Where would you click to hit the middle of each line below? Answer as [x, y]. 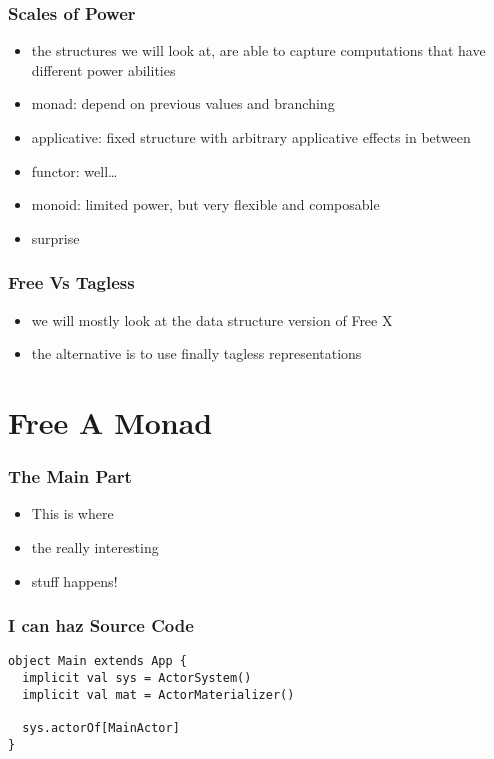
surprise [55, 237]
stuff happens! [74, 580]
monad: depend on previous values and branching [183, 103]
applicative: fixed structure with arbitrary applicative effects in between [251, 137]
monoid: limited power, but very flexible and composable [205, 204]
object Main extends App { [97, 661]
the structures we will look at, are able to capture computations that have [258, 50]
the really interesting [95, 546]
